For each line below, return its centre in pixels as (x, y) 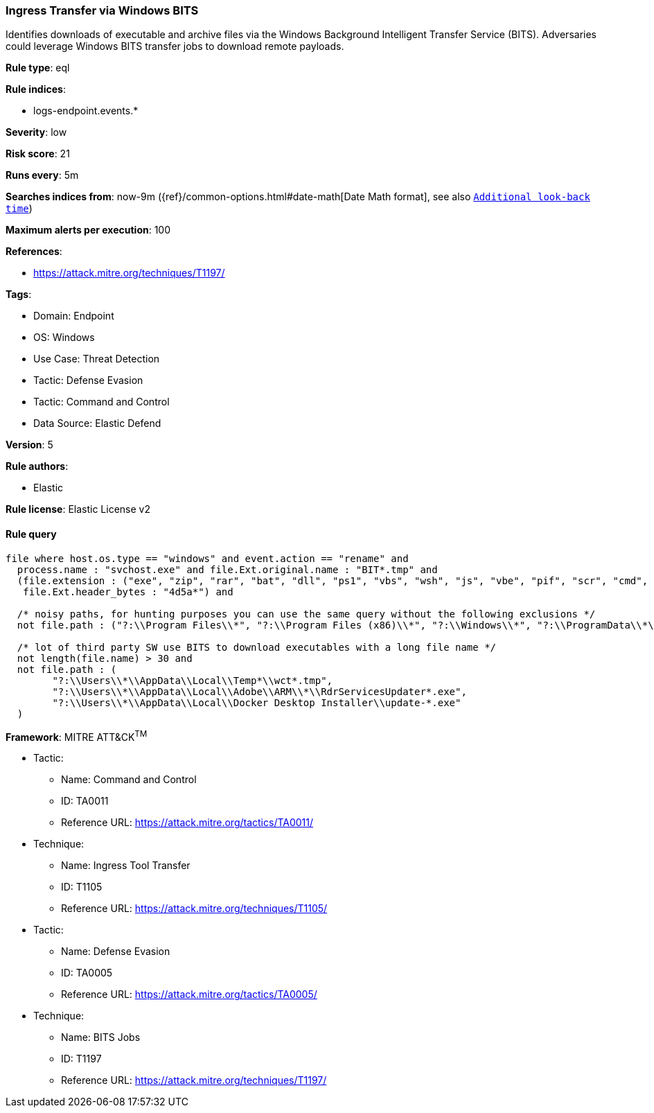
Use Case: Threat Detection (97, 359)
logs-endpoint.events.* (86, 111)
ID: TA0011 (85, 801)
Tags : (19, 295)
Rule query (31, 534)
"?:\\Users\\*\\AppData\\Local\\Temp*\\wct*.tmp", (193, 680)
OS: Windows (64, 338)
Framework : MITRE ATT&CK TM (77, 736)
